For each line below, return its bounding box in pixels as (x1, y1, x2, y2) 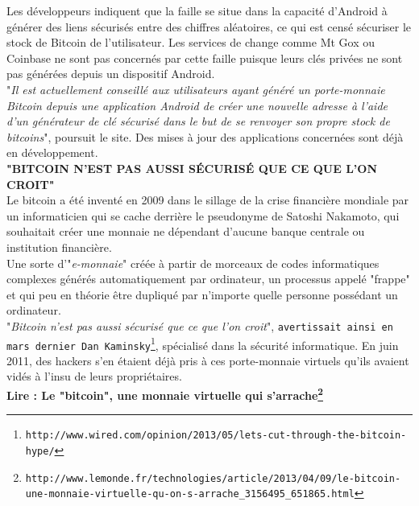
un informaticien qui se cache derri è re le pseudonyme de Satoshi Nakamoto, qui (6, 207, 400, 224)
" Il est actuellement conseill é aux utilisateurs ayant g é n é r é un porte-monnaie (6, 80, 385, 97)
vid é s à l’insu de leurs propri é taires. (6, 368, 182, 385)
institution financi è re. (6, 238, 112, 255)
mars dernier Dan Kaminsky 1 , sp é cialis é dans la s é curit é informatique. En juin (6, 334, 399, 353)
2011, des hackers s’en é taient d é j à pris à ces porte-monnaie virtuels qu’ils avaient (6, 352, 409, 368)
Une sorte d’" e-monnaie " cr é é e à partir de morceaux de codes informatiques (6, 254, 380, 271)
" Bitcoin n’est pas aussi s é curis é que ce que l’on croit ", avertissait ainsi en (6, 317, 393, 334)
